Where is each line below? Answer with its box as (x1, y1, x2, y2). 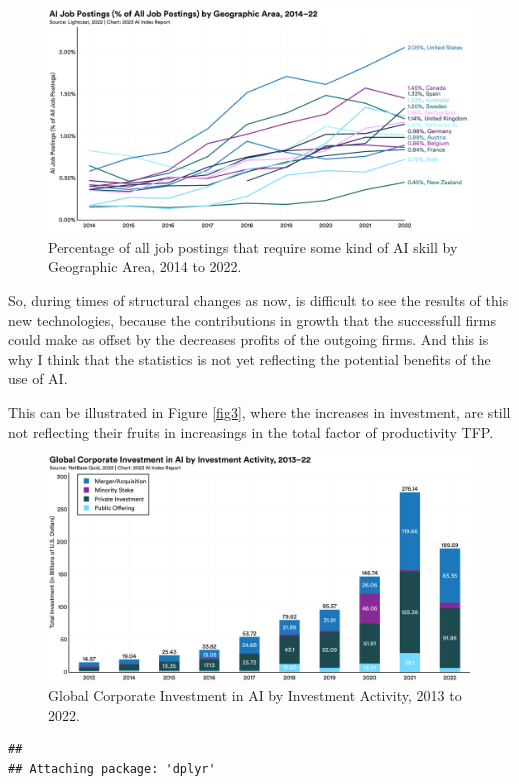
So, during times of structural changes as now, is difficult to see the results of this (8, 290, 509, 311)
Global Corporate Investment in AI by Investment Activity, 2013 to (48, 685, 462, 706)
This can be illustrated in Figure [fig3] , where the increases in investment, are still (8, 402, 511, 422)
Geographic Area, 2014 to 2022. (48, 256, 242, 277)
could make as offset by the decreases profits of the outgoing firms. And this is (8, 329, 489, 350)
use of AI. (8, 368, 68, 389)
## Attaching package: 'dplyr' (8, 761, 216, 776)
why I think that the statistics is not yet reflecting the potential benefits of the (8, 348, 491, 369)
